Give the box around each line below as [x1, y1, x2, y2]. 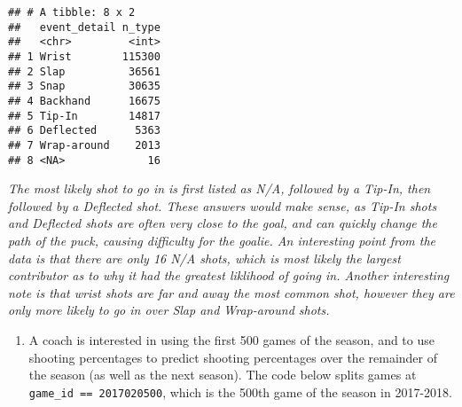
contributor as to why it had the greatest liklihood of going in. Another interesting [8, 266, 450, 285]
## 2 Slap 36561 [8, 65, 161, 78]
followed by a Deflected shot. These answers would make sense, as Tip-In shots [8, 196, 437, 215]
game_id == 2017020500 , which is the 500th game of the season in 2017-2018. [28, 382, 452, 401]
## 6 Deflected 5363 [8, 124, 161, 137]
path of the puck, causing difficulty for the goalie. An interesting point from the [8, 231, 436, 249]
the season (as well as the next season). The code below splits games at [28, 365, 417, 384]
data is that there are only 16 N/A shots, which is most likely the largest [8, 248, 401, 267]
